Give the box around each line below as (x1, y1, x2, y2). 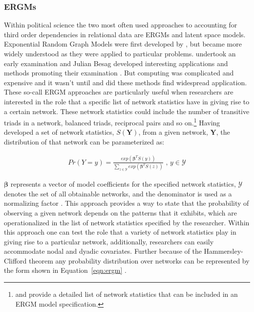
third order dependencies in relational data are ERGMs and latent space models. (4, 29, 246, 39)
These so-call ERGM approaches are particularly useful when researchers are (4, 87, 233, 97)
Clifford (4, 255, 27, 265)
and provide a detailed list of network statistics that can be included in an (15, 289, 238, 299)
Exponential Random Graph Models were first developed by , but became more (4, 39, 242, 49)
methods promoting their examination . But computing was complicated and (4, 68, 234, 78)
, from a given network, (138, 127, 208, 137)
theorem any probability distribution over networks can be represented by (28, 255, 250, 265)
